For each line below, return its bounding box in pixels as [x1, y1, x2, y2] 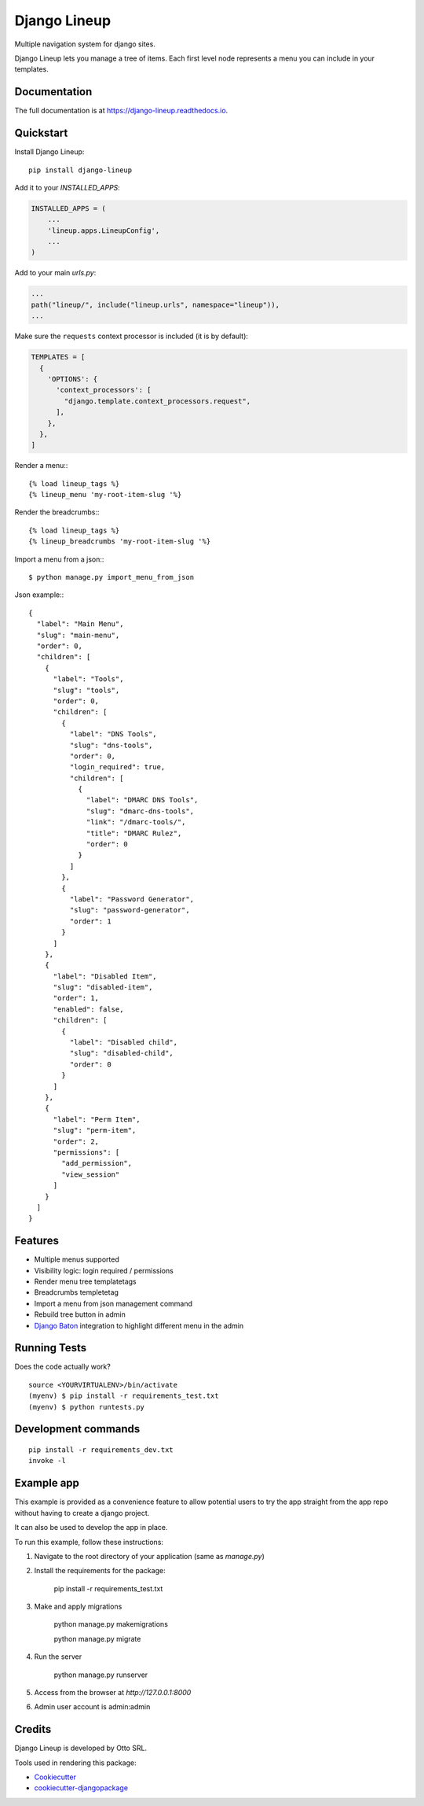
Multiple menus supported [34, 1255, 119, 1264]
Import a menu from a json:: [14, 555, 104, 564]
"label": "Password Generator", [69, 894, 195, 904]
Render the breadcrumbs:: [14, 507, 100, 517]
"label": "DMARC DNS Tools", [86, 795, 199, 805]
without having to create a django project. [14, 1508, 150, 1517]
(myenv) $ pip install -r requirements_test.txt [28, 1391, 219, 1400]
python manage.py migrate [53, 1634, 141, 1643]
